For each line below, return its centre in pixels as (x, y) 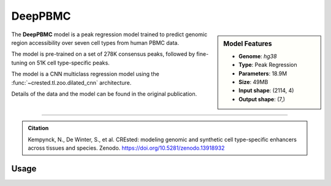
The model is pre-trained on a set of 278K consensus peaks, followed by (103, 54)
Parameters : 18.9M (263, 73)
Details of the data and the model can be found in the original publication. (104, 94)
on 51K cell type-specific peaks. (69, 63)
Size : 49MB (253, 82)
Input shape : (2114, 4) (266, 91)
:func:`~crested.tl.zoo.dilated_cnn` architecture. (71, 82)
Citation (38, 128)
